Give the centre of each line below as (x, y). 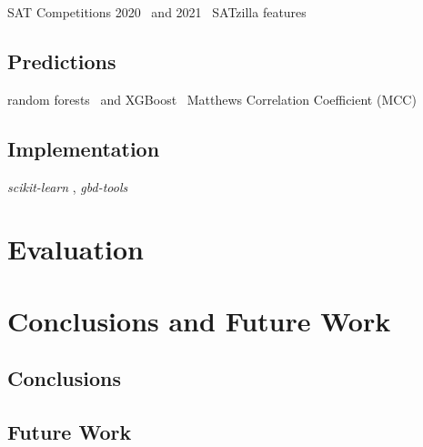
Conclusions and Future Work (199, 320)
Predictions (62, 61)
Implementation (84, 148)
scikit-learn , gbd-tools (68, 186)
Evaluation (76, 249)
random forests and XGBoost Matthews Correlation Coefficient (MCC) (212, 99)
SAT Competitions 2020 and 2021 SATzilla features (157, 12)
